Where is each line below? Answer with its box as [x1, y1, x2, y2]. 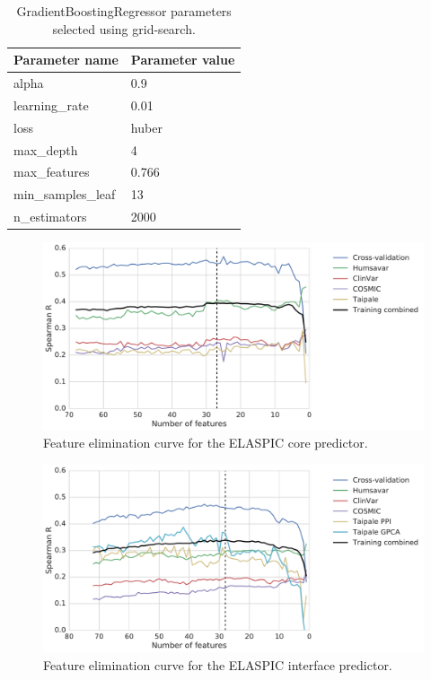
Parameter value [130, 50, 235, 69]
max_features [13, 162, 90, 181]
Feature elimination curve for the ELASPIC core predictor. [43, 433, 368, 452]
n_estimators [13, 207, 87, 226]
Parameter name [13, 50, 119, 69]
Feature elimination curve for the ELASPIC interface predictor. [43, 656, 392, 674]
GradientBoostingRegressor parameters [16, 2, 232, 20]
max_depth [13, 140, 78, 159]
